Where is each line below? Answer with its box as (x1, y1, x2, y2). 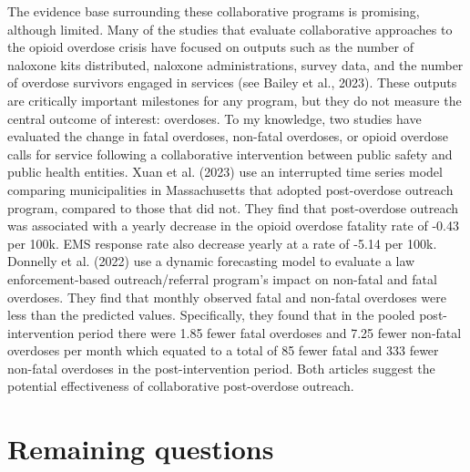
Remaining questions (7, 430, 274, 467)
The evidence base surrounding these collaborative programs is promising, (7, 2, 420, 20)
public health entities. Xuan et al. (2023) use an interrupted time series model (7, 162, 443, 181)
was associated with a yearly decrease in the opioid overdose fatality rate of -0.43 (7, 216, 459, 235)
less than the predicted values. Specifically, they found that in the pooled (7, 305, 415, 324)
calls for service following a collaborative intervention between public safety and (7, 144, 453, 163)
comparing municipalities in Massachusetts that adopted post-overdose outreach (7, 180, 454, 199)
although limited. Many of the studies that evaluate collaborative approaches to (7, 19, 453, 38)
